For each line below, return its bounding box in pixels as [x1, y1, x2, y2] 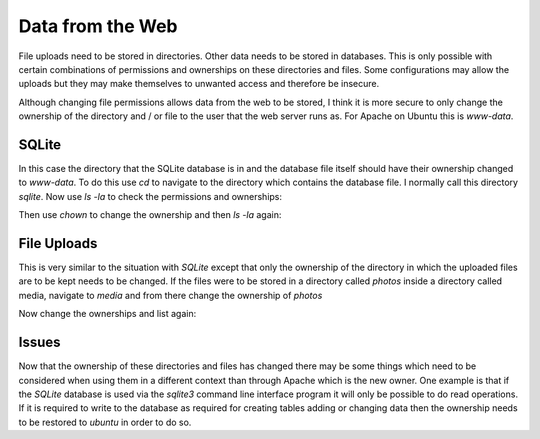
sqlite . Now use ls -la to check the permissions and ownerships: [18, 190, 283, 202]
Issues [18, 334, 61, 351]
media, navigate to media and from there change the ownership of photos [18, 289, 323, 301]
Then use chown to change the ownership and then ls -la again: [18, 209, 282, 221]
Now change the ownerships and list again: [18, 308, 197, 320]
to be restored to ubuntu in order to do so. [18, 416, 192, 428]
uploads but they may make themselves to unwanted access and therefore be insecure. [18, 78, 380, 90]
